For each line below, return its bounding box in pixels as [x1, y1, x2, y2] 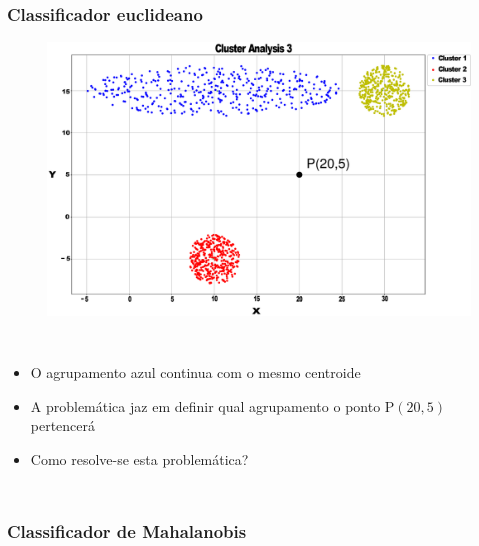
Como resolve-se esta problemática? [30, 448, 249, 469]
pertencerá [30, 415, 96, 436]
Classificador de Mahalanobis [7, 519, 247, 544]
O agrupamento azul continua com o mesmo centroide [30, 361, 361, 382]
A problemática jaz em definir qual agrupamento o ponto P [30, 395, 395, 416]
